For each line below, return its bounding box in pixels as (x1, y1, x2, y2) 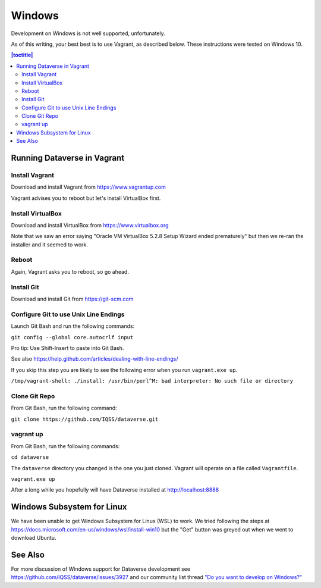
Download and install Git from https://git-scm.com (11, 295, 134, 302)
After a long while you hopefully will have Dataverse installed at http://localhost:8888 (11, 486, 219, 493)
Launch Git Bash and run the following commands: (11, 323, 135, 330)
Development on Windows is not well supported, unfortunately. (11, 30, 166, 37)
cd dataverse (11, 454, 49, 461)
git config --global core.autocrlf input (11, 334, 134, 340)
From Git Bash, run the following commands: (11, 442, 120, 449)
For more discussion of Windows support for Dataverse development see (11, 565, 190, 573)
